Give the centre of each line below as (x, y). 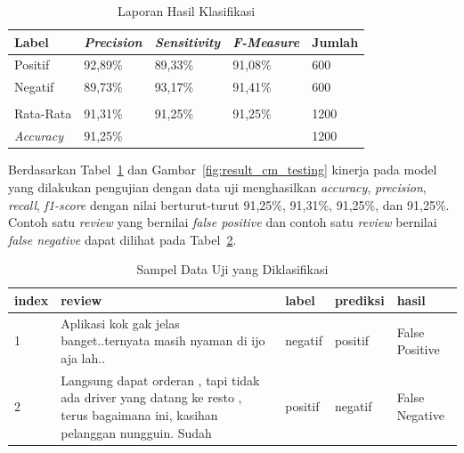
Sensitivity (187, 41)
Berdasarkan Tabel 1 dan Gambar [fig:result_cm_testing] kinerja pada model (223, 170)
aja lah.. (83, 357)
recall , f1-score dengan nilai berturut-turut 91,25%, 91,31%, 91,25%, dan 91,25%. (229, 204)
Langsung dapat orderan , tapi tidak (160, 380)
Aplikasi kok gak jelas (120, 323)
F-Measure (266, 41)
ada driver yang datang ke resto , (151, 397)
